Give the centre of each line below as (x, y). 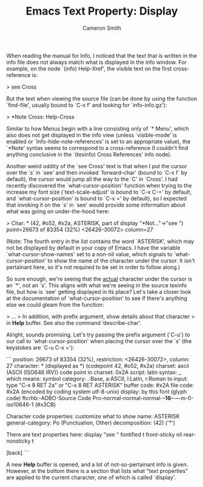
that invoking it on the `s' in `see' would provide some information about (96, 205)
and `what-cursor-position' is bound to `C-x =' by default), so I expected (96, 198)
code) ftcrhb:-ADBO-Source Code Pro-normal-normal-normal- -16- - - (92, 398)
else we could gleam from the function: (55, 304)
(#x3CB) (45, 404)
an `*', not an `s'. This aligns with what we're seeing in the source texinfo (97, 285)
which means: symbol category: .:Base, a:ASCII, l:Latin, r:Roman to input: (97, 378)
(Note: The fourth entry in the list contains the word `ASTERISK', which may (100, 241)
